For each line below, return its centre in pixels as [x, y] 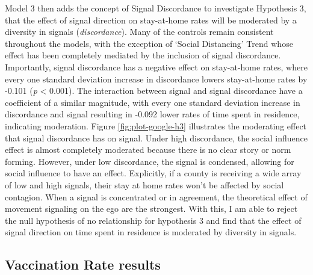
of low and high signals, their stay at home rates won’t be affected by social [144, 184]
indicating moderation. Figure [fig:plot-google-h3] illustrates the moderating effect [156, 125]
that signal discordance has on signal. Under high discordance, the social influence [156, 137]
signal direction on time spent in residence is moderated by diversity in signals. [151, 232]
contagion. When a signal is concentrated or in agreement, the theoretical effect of [156, 196]
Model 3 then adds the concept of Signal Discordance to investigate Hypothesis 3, [156, 8]
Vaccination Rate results [83, 264]
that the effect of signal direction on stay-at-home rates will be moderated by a [151, 20]
